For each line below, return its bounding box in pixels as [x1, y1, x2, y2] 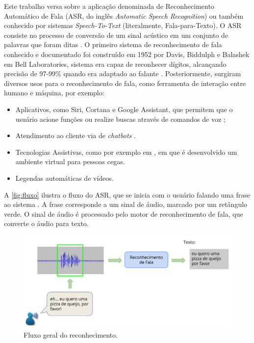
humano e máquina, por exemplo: [4, 87, 104, 98]
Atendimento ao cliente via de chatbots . [15, 130, 136, 141]
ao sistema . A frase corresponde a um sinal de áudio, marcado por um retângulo [4, 199, 248, 209]
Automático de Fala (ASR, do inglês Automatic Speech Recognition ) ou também [4, 10, 244, 21]
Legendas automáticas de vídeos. [15, 172, 114, 183]
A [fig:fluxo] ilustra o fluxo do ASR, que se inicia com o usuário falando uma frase [4, 189, 250, 200]
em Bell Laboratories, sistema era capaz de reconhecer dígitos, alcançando [4, 58, 227, 69]
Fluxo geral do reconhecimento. [24, 329, 118, 340]
